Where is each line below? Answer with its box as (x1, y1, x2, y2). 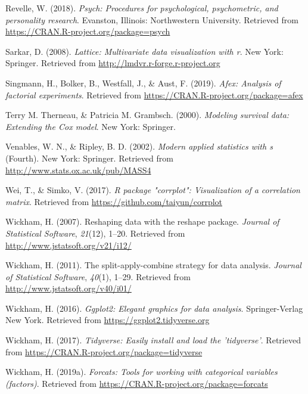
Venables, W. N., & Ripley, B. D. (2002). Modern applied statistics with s (5, 140, 273, 153)
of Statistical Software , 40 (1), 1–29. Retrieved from (5, 270, 191, 283)
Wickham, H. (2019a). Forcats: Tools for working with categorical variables (5, 365, 278, 378)
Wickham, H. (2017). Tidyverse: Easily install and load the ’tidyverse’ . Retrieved (5, 334, 301, 346)
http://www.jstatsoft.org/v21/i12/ (5, 238, 132, 251)
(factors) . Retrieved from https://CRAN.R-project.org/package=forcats (5, 377, 268, 389)
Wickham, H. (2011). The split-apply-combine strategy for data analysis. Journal (5, 259, 301, 271)
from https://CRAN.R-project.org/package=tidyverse (5, 345, 203, 358)
